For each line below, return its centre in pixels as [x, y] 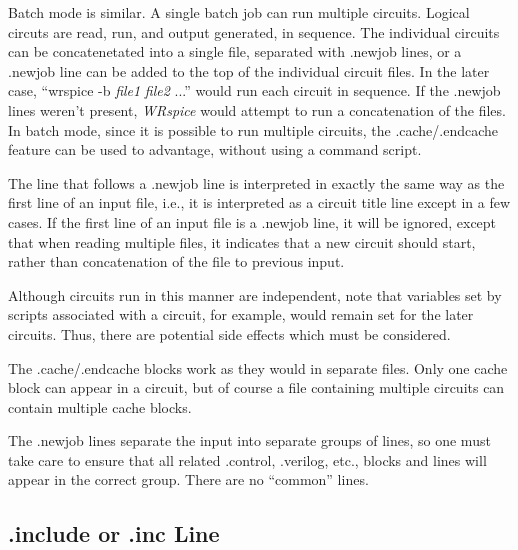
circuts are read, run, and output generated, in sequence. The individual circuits [254, 31]
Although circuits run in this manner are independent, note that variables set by [255, 294]
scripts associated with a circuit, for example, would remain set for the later [241, 314]
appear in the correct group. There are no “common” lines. [188, 479]
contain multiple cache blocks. [100, 406]
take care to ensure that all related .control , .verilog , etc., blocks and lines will [247, 459]
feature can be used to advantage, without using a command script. [215, 149]
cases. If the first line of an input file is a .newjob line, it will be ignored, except [252, 221]
